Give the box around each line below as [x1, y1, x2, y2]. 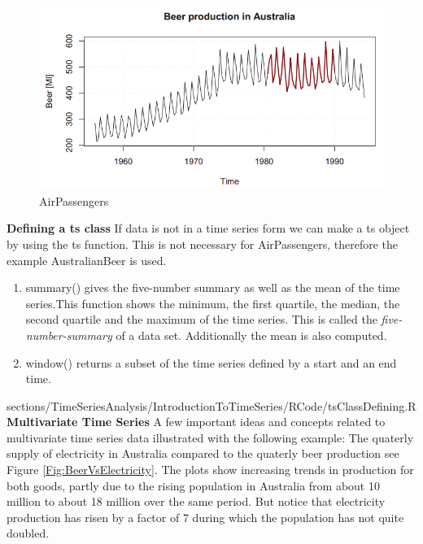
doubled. [7, 524, 50, 542]
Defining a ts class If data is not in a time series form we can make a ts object [7, 220, 410, 237]
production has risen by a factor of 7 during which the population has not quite [7, 508, 404, 525]
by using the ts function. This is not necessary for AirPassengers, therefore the [7, 235, 399, 252]
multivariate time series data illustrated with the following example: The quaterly [7, 429, 414, 446]
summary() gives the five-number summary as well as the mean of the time [25, 279, 400, 296]
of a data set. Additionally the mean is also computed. [116, 326, 387, 343]
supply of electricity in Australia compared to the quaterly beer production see [7, 445, 399, 462]
